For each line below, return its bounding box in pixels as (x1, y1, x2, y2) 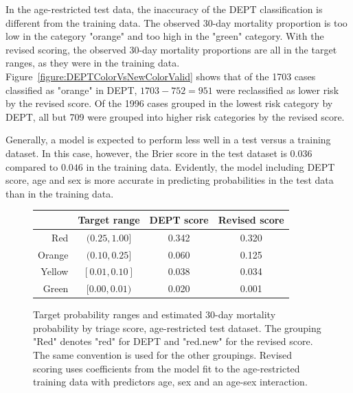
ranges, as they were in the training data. (5, 56, 180, 70)
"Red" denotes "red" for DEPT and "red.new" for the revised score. (33, 334, 313, 348)
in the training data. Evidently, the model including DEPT (86, 159, 335, 174)
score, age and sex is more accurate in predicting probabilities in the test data (5, 173, 334, 187)
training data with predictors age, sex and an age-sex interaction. (33, 374, 308, 389)
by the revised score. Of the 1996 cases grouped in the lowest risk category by (5, 96, 333, 110)
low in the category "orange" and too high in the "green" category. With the (5, 29, 324, 43)
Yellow (41, 264, 69, 278)
